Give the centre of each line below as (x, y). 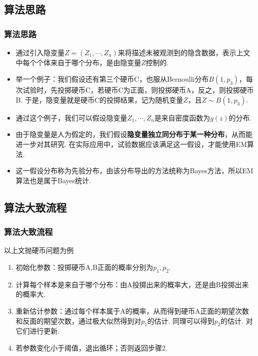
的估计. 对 (237, 320)
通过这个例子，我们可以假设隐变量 (71, 117)
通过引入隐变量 (40, 52)
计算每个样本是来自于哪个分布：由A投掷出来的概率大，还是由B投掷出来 (132, 284)
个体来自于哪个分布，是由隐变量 (89, 62)
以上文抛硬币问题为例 (39, 250)
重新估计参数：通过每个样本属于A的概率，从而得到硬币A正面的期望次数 (132, 310)
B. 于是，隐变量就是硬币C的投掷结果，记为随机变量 (99, 99)
